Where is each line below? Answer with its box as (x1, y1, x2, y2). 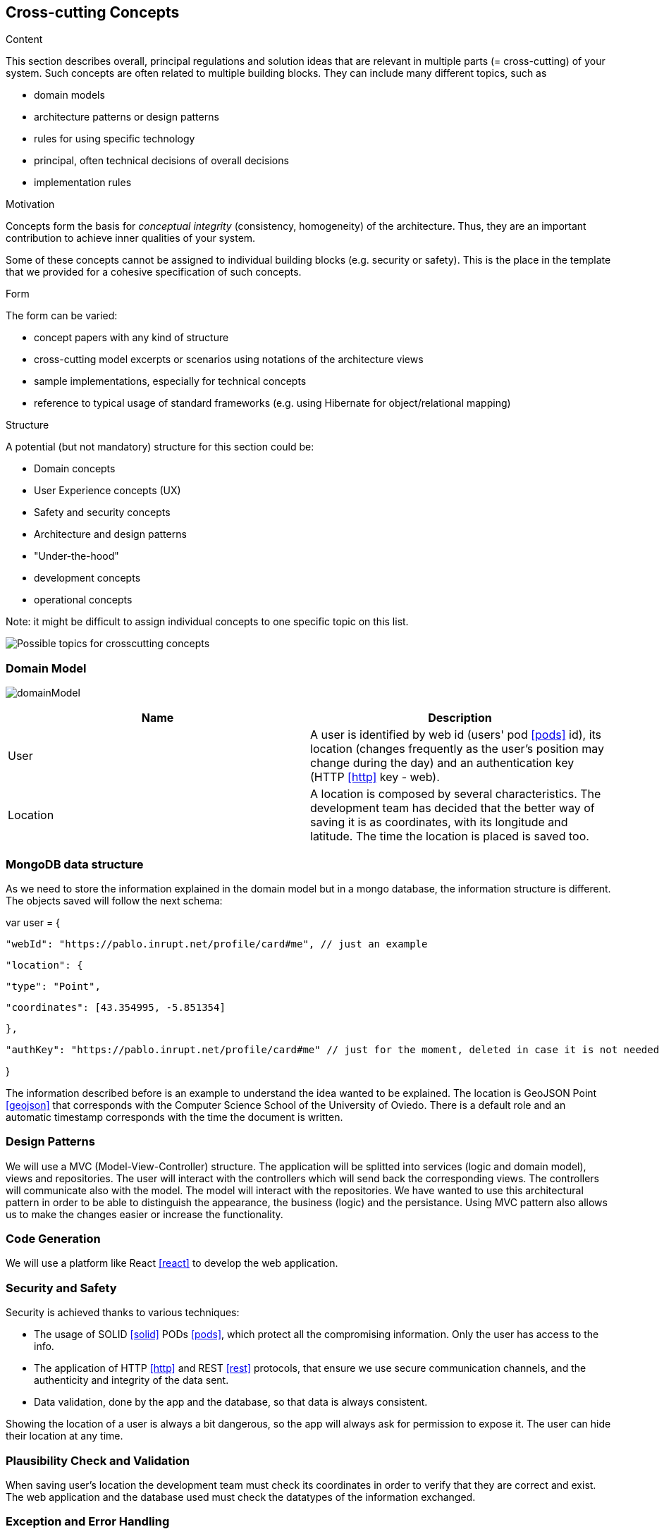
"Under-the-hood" (34, 550, 119, 563)
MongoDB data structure (6, 857, 144, 871)
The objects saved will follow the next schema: (6, 894, 223, 907)
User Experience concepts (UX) (34, 484, 181, 497)
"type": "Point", (6, 980, 101, 992)
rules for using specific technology (34, 133, 195, 145)
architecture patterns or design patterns (34, 111, 219, 123)
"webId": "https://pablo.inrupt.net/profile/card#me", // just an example (6, 938, 428, 950)
